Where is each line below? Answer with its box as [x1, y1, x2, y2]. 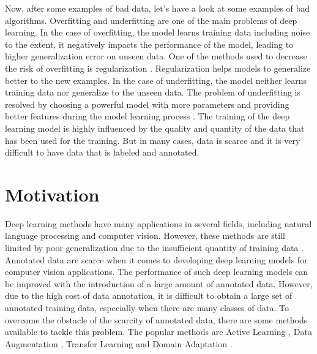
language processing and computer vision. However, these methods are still [5, 229, 285, 242]
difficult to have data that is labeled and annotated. [5, 146, 200, 159]
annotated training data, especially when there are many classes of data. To [5, 301, 289, 314]
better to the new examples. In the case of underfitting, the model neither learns [5, 73, 307, 86]
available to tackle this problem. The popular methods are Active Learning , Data [5, 325, 312, 338]
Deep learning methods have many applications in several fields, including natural [5, 217, 312, 230]
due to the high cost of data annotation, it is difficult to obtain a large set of [5, 289, 293, 302]
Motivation [5, 181, 100, 206]
